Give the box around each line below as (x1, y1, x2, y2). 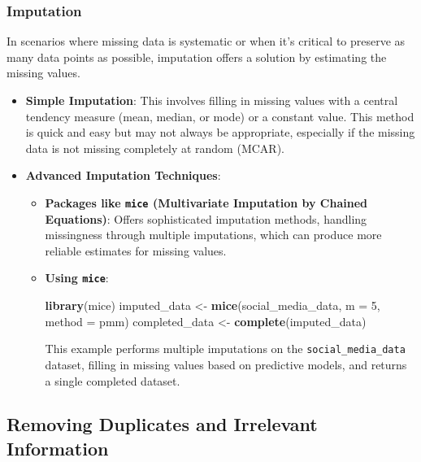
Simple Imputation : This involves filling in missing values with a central (25, 92, 398, 108)
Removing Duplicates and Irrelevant (7, 412, 318, 437)
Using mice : (45, 269, 109, 286)
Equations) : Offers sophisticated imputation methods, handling (45, 210, 367, 227)
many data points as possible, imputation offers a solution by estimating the (7, 48, 387, 65)
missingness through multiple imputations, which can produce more (45, 226, 382, 243)
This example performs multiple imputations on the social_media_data (45, 340, 406, 357)
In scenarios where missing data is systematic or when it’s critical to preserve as (7, 33, 406, 50)
